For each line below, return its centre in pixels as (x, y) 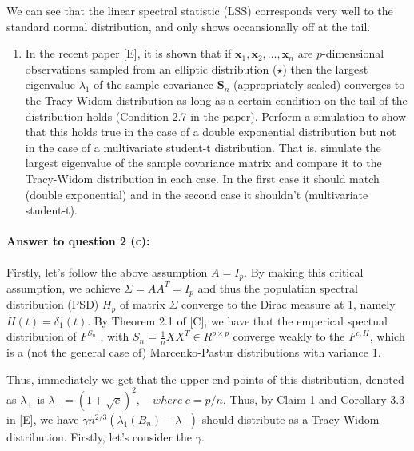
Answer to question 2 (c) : (78, 241)
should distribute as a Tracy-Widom (291, 419)
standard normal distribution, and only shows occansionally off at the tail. (189, 26)
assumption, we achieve (64, 287)
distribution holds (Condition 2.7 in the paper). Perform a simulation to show (216, 116)
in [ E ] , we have (43, 419)
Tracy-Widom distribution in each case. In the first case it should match (202, 178)
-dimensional (353, 53)
